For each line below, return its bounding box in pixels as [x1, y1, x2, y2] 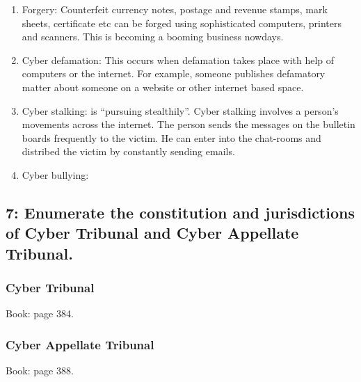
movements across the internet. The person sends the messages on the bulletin [22, 117, 355, 132]
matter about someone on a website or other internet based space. [22, 79, 304, 94]
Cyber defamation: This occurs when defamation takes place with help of [22, 52, 335, 67]
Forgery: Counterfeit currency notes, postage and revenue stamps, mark [22, 2, 328, 16]
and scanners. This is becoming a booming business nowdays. [22, 29, 284, 44]
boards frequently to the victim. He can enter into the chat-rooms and [22, 130, 321, 145]
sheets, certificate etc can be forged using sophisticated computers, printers [22, 15, 342, 30]
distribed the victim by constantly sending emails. [22, 144, 235, 159]
